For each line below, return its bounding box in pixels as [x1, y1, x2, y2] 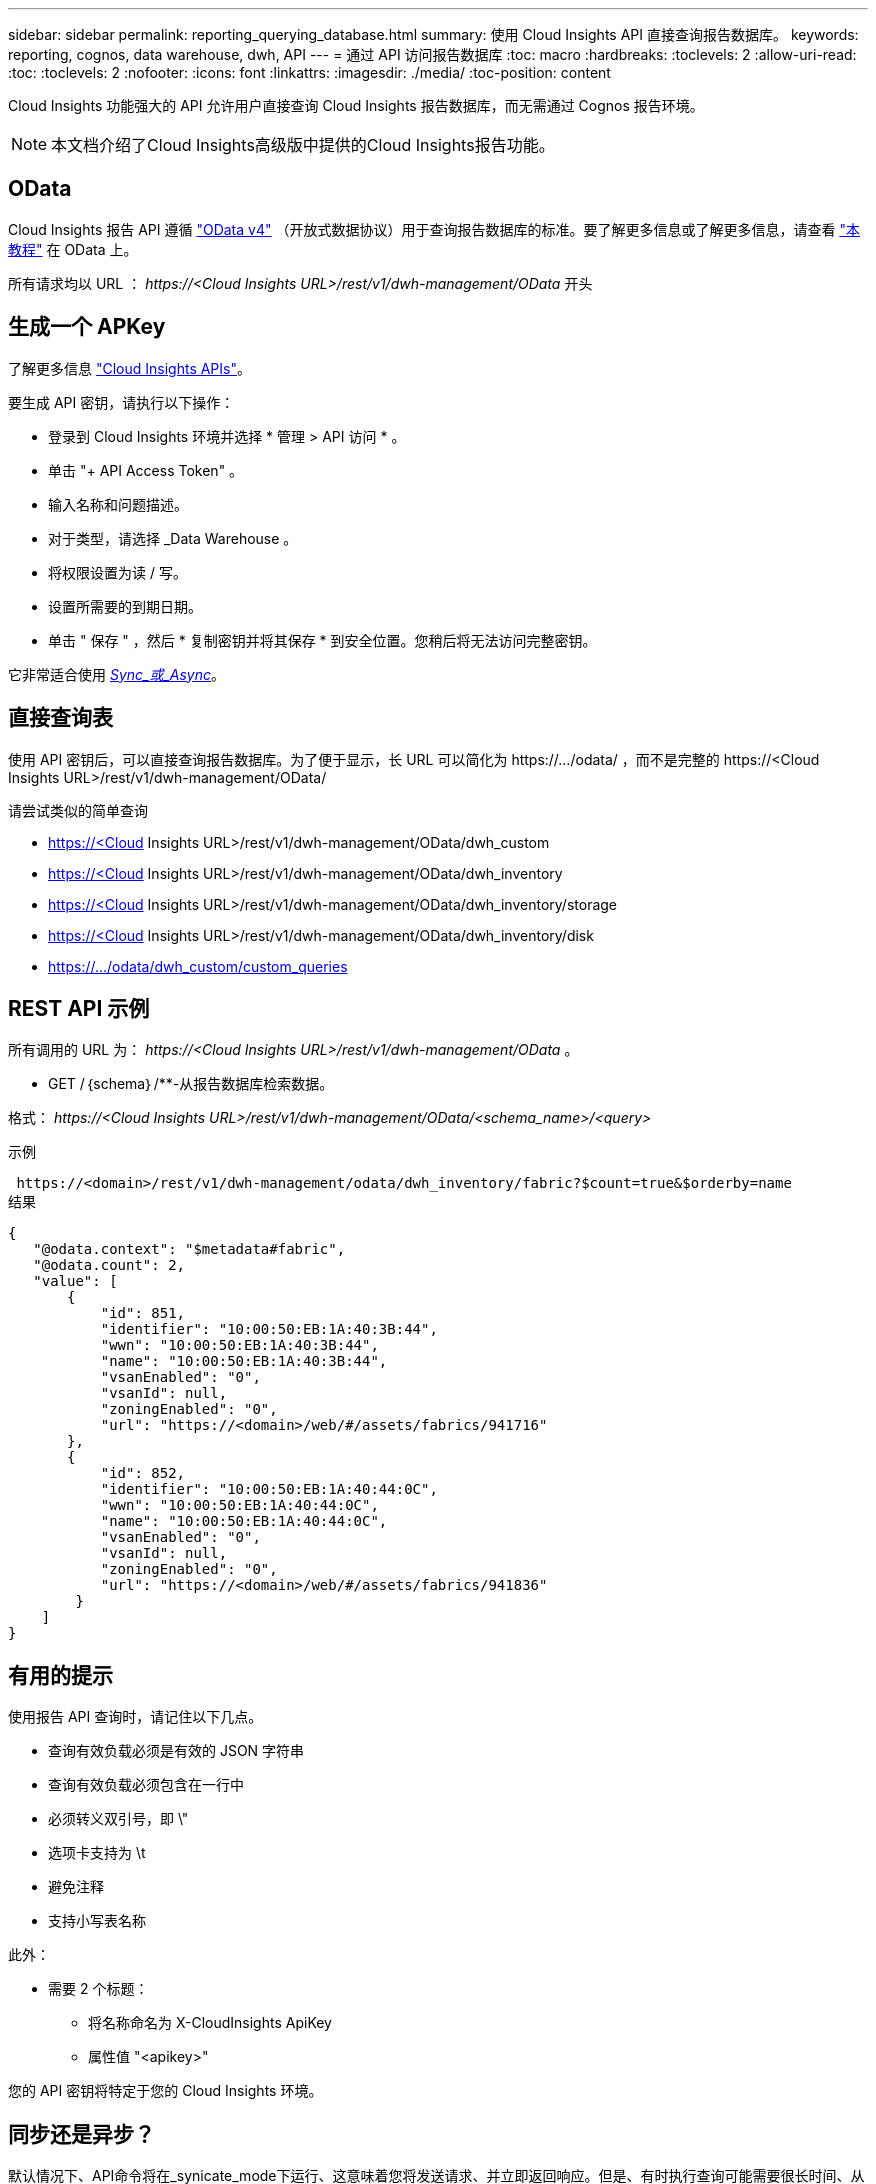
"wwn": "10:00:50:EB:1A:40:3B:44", [100, 1337, 379, 1354]
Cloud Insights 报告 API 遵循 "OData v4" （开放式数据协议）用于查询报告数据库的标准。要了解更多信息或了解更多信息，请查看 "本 [8, 220, 860, 238]
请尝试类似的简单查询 [8, 801, 148, 819]
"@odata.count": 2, [33, 1257, 186, 1274]
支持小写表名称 [48, 1912, 146, 1930]
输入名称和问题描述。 [48, 495, 188, 513]
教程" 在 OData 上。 [8, 240, 138, 258]
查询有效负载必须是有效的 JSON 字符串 [48, 1742, 305, 1760]
